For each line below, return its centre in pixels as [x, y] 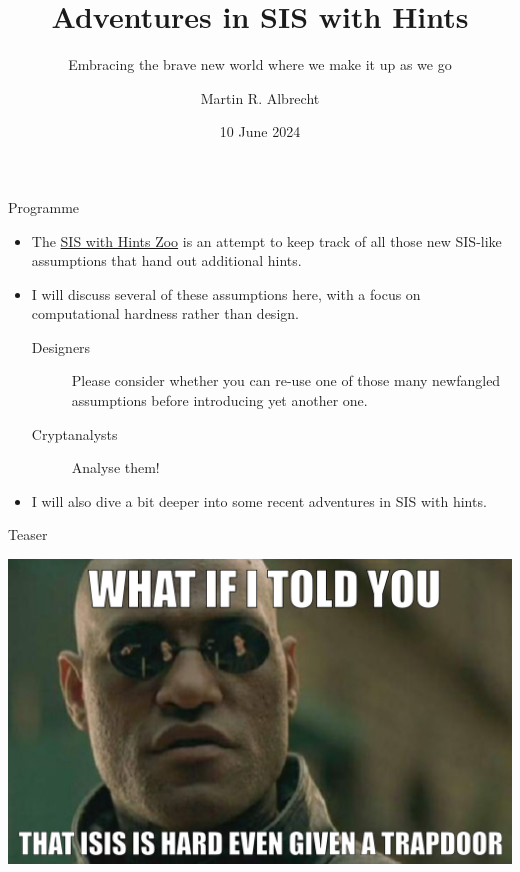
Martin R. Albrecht [260, 97]
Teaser [28, 534]
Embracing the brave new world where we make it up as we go [260, 64]
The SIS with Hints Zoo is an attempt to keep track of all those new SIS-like [266, 240]
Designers [61, 346]
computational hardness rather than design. [165, 313]
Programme [44, 206]
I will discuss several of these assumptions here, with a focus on [226, 293]
